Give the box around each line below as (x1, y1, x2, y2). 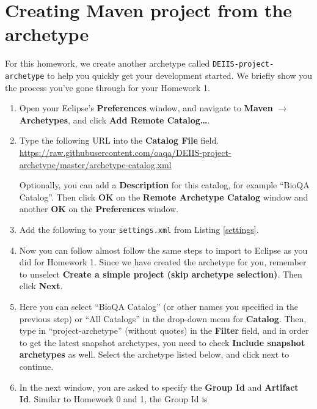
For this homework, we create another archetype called (5, 57, 210, 70)
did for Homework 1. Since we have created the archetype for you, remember (19, 256, 307, 268)
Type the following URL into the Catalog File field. (19, 134, 219, 147)
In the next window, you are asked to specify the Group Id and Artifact (19, 380, 299, 393)
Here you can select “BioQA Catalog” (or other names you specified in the (19, 300, 299, 312)
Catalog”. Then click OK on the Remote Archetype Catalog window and (19, 190, 308, 203)
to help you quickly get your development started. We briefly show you (47, 68, 312, 81)
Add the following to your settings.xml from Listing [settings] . (19, 223, 259, 235)
